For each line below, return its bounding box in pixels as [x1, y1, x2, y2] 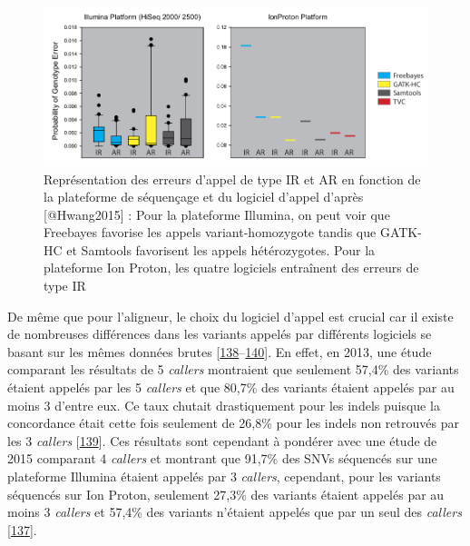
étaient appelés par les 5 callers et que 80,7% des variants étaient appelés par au [7, 378, 455, 397]
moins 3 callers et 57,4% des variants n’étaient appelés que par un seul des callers [7, 502, 462, 521]
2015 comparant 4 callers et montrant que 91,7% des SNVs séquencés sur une [7, 449, 437, 468]
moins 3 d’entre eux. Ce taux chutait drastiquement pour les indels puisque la [7, 395, 440, 414]
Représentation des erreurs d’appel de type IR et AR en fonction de [44, 169, 421, 188]
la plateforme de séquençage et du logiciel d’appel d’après [44, 187, 364, 206]
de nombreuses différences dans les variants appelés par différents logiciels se [7, 324, 432, 343]
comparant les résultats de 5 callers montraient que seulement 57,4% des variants [7, 360, 459, 379]
